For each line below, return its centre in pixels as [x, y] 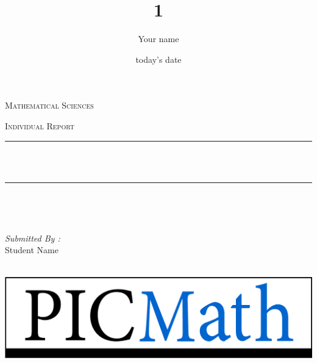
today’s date [158, 59]
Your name [158, 39]
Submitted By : [33, 238]
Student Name [32, 250]
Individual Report [40, 125]
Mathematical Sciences [49, 105]
